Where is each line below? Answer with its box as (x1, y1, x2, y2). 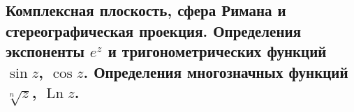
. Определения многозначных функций (83, 61, 348, 82)
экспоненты (6, 40, 84, 62)
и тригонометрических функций (108, 40, 327, 62)
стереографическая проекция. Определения (6, 19, 301, 41)
